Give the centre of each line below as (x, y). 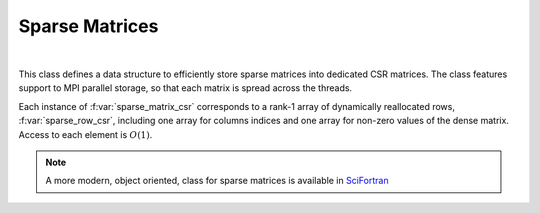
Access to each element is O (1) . (85, 134)
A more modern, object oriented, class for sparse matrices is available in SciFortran (217, 181)
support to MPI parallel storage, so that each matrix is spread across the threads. (185, 88)
